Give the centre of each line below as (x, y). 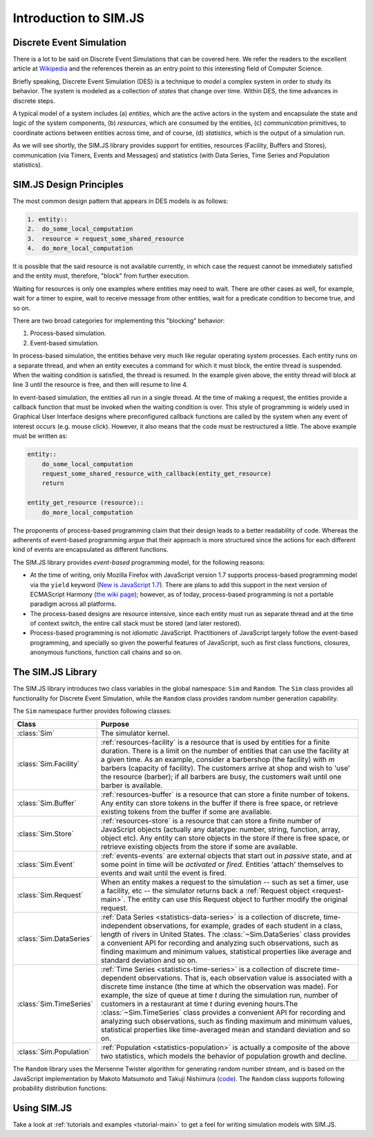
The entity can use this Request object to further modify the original (238, 899)
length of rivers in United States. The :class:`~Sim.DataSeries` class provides (226, 935)
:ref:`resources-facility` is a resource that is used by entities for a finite (215, 743)
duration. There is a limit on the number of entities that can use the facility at (225, 751)
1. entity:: (48, 219)
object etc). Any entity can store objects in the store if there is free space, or (225, 838)
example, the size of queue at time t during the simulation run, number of (219, 995)
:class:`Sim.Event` (46, 865)
